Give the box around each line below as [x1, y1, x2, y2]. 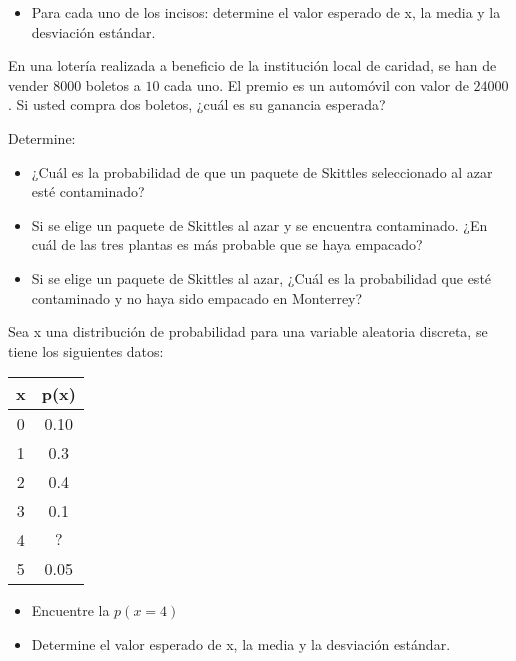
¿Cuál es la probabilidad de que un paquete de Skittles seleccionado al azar [31, 161, 493, 182]
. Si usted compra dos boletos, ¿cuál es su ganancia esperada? [8, 94, 386, 115]
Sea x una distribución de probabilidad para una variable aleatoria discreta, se [8, 321, 488, 342]
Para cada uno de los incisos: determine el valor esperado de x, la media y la [31, 2, 501, 22]
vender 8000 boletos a [8, 74, 141, 95]
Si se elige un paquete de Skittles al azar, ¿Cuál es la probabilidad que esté [31, 267, 492, 288]
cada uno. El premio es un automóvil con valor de [164, 74, 469, 95]
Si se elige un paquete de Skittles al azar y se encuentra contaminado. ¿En [31, 214, 488, 235]
